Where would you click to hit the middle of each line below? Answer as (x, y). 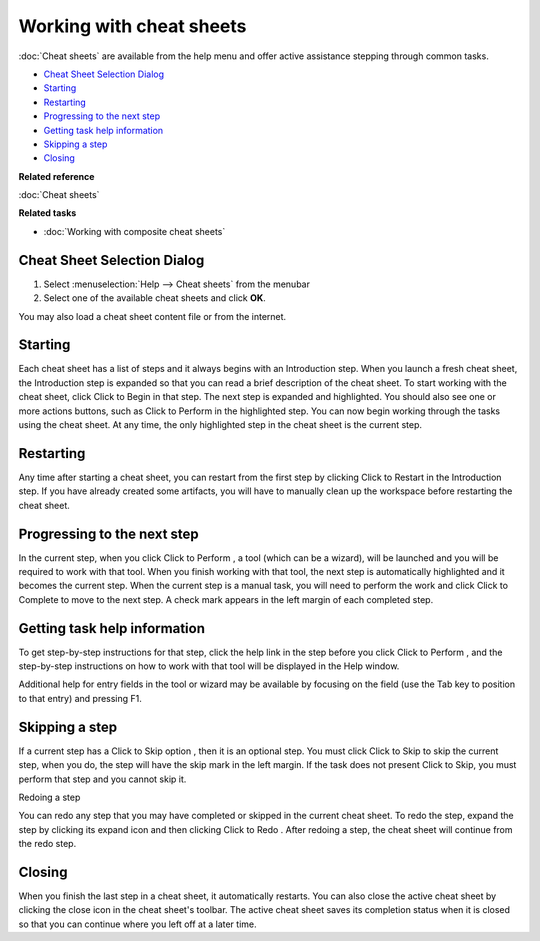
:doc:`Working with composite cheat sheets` (134, 231)
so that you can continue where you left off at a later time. (137, 924)
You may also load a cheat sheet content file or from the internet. (152, 316)
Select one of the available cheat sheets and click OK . (155, 298)
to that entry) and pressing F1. (80, 698)
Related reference (56, 176)
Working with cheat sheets (132, 26)
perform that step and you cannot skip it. (102, 779)
